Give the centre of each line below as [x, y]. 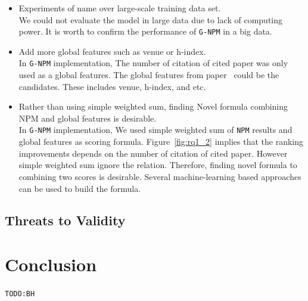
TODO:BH [20, 294]
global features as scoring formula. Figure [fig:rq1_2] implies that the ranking [161, 142]
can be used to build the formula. [80, 188]
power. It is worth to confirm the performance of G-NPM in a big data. [145, 31]
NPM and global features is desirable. [88, 118]
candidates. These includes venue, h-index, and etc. [112, 86]
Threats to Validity [65, 220]
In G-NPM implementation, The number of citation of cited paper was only [153, 63]
